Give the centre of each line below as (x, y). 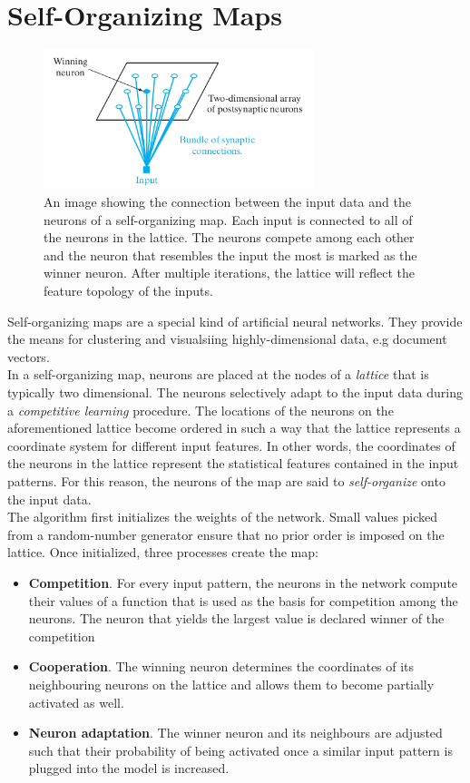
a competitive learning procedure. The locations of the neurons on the (201, 410)
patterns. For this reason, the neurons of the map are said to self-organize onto (226, 480)
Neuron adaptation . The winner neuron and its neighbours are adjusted (235, 733)
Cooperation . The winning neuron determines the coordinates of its (221, 666)
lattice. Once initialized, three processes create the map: (163, 552)
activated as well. (76, 702)
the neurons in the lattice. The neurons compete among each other (229, 237)
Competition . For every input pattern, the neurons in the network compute (243, 582)
